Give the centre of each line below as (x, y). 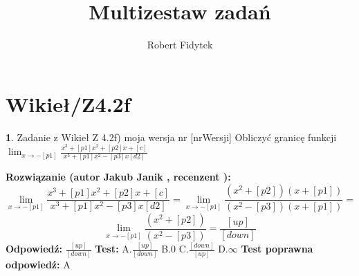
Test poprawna (277, 249)
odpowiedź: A (38, 265)
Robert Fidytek (180, 45)
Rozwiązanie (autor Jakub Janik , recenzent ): (118, 177)
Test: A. (113, 249)
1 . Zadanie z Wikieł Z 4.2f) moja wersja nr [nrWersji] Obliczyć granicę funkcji (171, 137)
